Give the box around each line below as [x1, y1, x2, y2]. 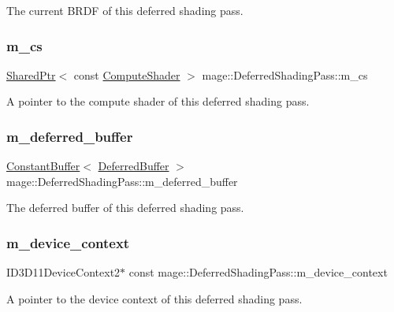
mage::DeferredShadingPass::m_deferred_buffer [6, 173, 238, 189]
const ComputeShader [73, 66, 180, 83]
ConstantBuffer [6, 158, 80, 174]
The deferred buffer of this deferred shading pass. [6, 199, 244, 216]
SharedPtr [6, 66, 56, 83]
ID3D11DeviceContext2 [6, 264, 121, 280]
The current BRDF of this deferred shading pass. [6, 2, 243, 18]
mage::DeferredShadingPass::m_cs [202, 66, 368, 83]
